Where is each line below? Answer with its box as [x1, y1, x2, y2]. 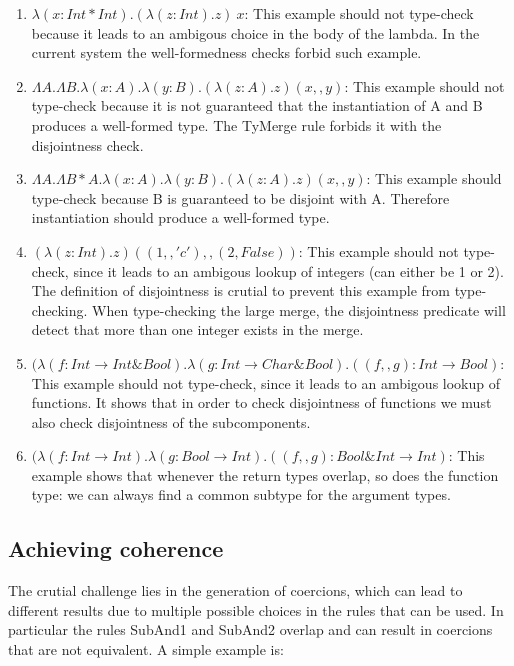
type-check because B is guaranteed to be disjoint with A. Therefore [31, 187, 450, 208]
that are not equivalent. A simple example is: [8, 639, 284, 660]
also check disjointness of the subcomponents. [31, 411, 311, 432]
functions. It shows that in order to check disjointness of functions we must [31, 392, 492, 413]
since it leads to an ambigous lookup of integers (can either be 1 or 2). [73, 260, 504, 281]
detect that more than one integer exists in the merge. [31, 319, 364, 340]
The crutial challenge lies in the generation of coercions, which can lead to [8, 580, 463, 601]
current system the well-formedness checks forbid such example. [31, 42, 422, 63]
